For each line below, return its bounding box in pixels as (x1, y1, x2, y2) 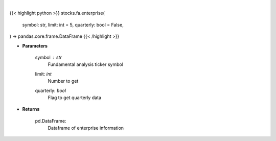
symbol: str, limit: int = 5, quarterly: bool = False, (22, 21, 124, 28)
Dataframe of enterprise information (48, 125, 124, 131)
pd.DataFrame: (35, 118, 66, 124)
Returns (22, 106, 40, 112)
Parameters (22, 42, 48, 49)
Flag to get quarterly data (48, 95, 102, 101)
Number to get (48, 78, 79, 84)
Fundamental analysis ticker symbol (48, 61, 124, 67)
